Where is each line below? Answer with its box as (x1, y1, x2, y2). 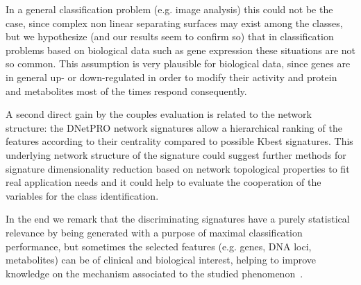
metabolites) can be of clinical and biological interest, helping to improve (6, 252, 317, 267)
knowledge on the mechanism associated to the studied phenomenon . (6, 266, 303, 280)
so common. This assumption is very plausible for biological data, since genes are (6, 56, 351, 71)
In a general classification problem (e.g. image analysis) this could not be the (6, 2, 333, 16)
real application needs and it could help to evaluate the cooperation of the (6, 175, 321, 189)
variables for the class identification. (6, 188, 159, 202)
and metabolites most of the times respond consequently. (6, 83, 247, 98)
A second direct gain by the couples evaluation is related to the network (6, 107, 312, 121)
